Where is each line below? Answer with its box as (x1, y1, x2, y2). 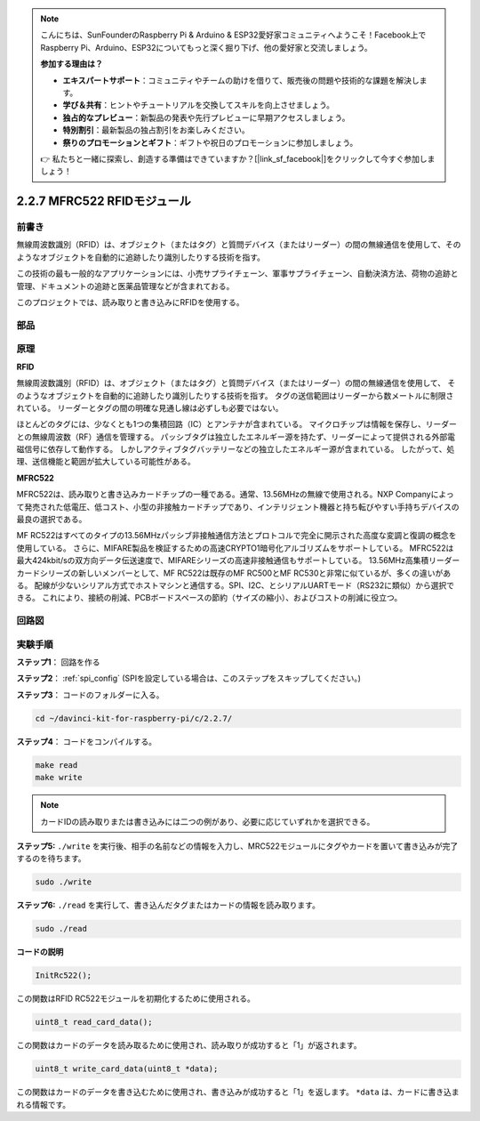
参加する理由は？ (40, 59, 103, 69)
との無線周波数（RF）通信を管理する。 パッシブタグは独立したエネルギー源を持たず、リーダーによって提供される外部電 (16, 431, 455, 442)
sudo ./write (35, 877, 92, 887)
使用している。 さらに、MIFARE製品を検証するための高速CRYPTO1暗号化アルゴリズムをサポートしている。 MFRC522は (16, 543, 454, 553)
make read (35, 760, 78, 770)
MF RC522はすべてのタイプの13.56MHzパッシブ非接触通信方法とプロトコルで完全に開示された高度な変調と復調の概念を (16, 530, 457, 541)
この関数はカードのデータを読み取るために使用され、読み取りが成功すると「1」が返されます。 (16, 1040, 362, 1051)
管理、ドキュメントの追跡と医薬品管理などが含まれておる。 (16, 280, 235, 291)
